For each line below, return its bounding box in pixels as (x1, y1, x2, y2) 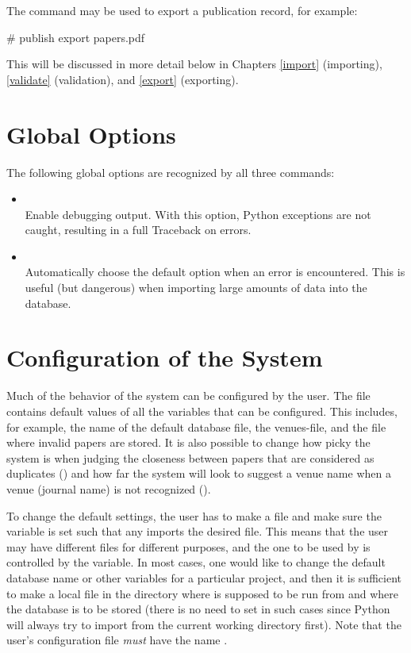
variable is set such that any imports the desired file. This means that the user (6, 523, 389, 540)
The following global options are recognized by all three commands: (6, 163, 335, 180)
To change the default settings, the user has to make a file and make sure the (6, 507, 382, 524)
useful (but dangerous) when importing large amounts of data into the (25, 279, 367, 296)
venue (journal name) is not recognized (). (6, 480, 211, 497)
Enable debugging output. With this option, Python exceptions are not (25, 206, 371, 222)
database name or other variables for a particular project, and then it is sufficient (6, 569, 401, 586)
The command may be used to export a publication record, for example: (6, 2, 358, 18)
